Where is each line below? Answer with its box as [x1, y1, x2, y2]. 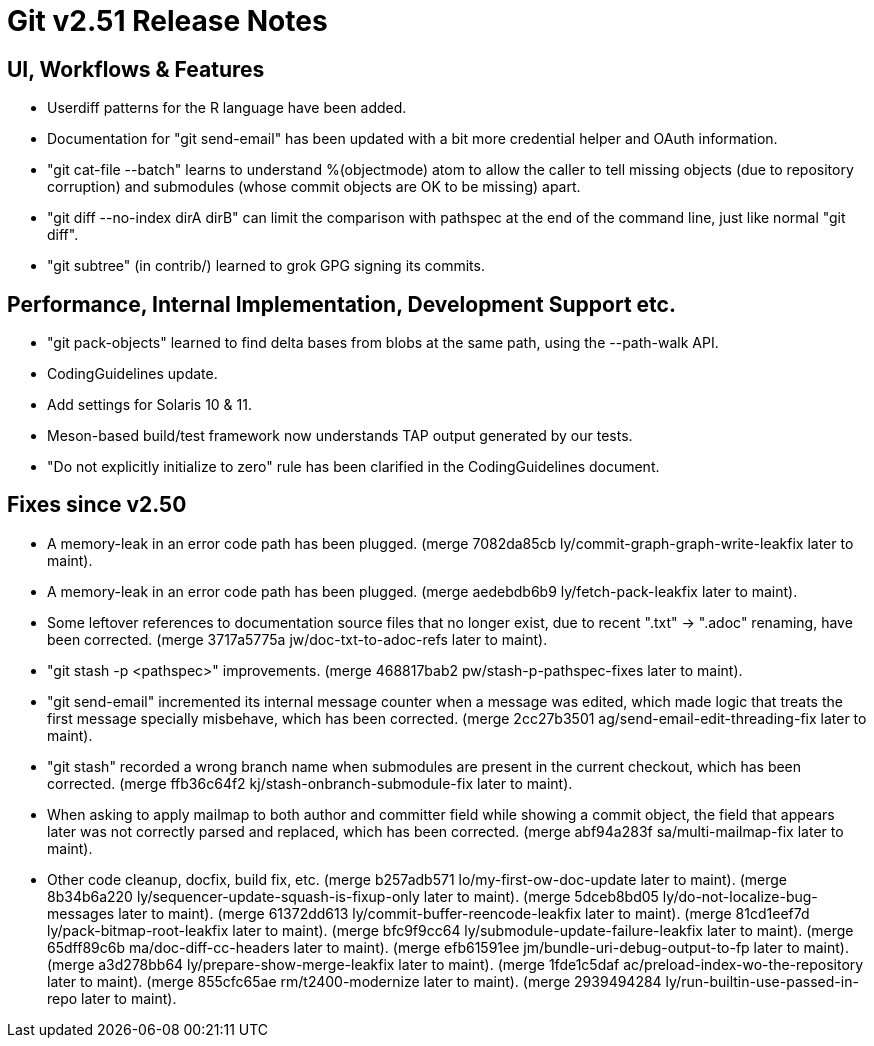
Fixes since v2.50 [7, 492, 187, 518]
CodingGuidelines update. [47, 365, 218, 383]
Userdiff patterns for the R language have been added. [47, 99, 407, 117]
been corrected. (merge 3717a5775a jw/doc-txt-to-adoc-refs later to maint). [47, 630, 548, 648]
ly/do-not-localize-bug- [662, 887, 818, 905]
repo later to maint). [47, 989, 177, 1007]
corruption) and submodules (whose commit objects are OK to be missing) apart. [47, 178, 581, 196]
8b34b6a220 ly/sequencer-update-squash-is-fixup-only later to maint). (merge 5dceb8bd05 [47, 887, 659, 905]
